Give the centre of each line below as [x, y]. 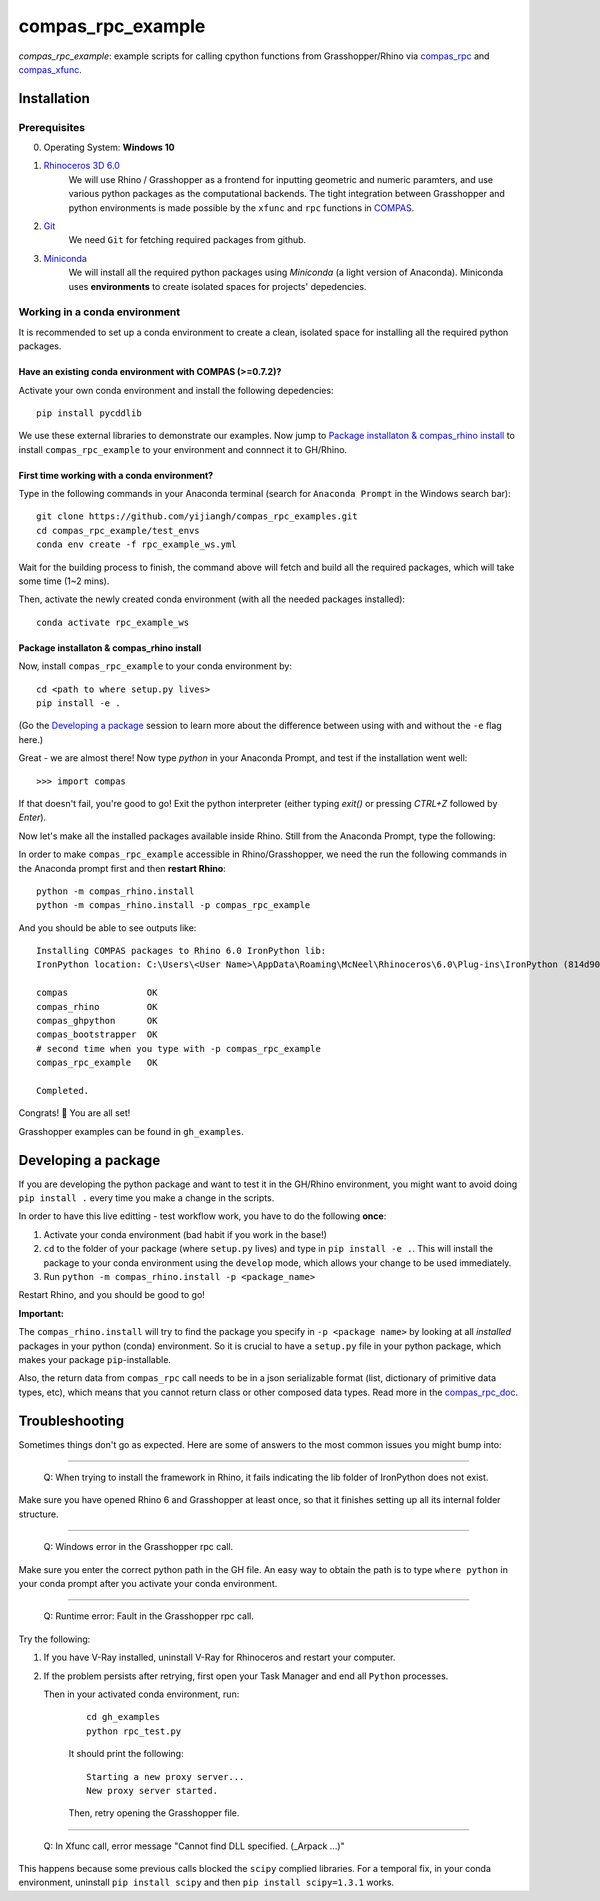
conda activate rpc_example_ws [113, 622]
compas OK [97, 993]
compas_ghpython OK [97, 1021]
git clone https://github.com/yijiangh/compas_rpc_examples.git [197, 516]
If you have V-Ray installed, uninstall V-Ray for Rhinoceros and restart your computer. [219, 1657]
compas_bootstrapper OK [97, 1034]
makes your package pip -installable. [95, 1359]
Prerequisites [51, 127]
